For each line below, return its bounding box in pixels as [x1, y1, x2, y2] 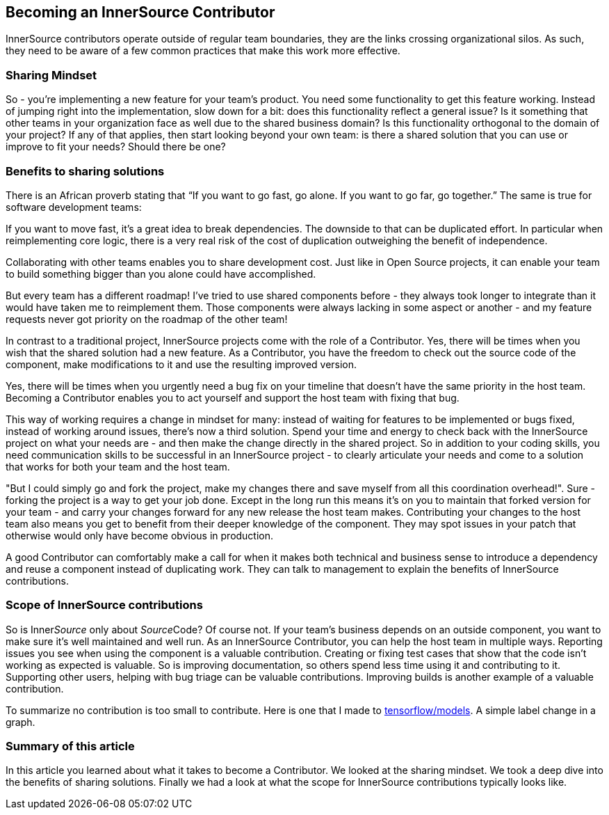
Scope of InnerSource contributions [6, 598, 203, 612]
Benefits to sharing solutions [6, 164, 165, 178]
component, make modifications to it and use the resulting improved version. [6, 358, 357, 370]
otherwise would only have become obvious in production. [6, 529, 274, 541]
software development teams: [6, 200, 142, 213]
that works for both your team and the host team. [6, 460, 230, 473]
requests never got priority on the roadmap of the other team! [6, 312, 288, 325]
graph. [6, 715, 35, 728]
